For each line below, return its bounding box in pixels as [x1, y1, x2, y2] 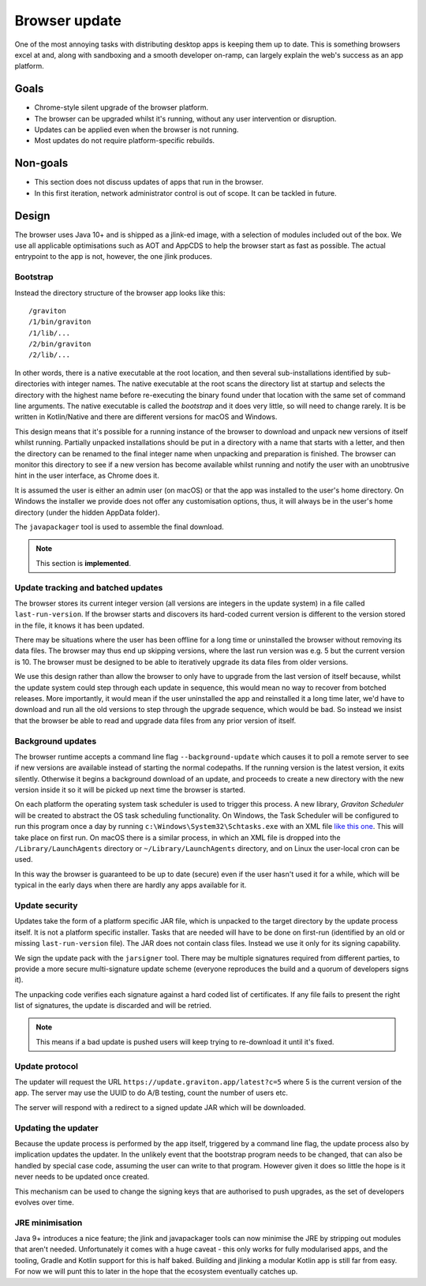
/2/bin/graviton [28, 339, 92, 349]
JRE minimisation [14, 1217, 83, 1228]
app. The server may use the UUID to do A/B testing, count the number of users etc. [14, 1088, 288, 1097]
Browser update [14, 12, 121, 29]
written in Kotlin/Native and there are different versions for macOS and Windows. [14, 412, 278, 422]
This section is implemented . [35, 558, 132, 568]
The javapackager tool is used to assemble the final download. [14, 522, 224, 531]
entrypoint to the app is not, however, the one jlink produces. [14, 252, 212, 261]
